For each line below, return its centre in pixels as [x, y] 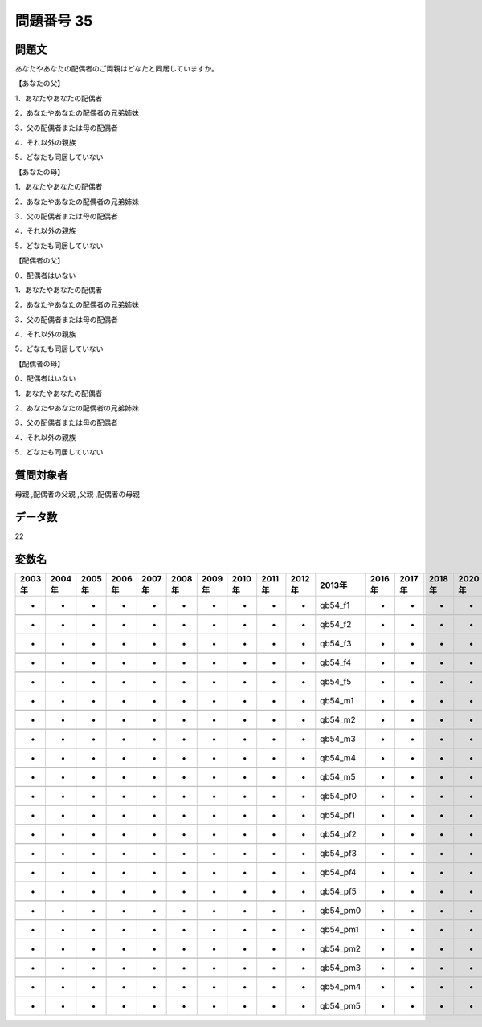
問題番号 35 [54, 21]
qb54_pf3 [339, 853]
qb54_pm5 [340, 1005]
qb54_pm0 [341, 910]
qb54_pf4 [338, 872]
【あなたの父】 [39, 84]
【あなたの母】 [39, 172]
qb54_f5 [336, 681]
